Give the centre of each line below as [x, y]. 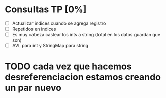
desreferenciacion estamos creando [83, 77]
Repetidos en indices [34, 29]
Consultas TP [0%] [46, 9]
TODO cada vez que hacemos [69, 66]
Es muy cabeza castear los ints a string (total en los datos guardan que [86, 35]
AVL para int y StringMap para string [50, 46]
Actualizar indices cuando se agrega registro [59, 23]
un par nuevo [33, 88]
